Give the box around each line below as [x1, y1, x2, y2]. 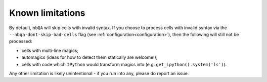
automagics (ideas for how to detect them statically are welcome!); [21, 54, 158, 60]
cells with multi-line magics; [21, 47, 79, 53]
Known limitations [9, 7, 86, 18]
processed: [9, 39, 32, 44]
